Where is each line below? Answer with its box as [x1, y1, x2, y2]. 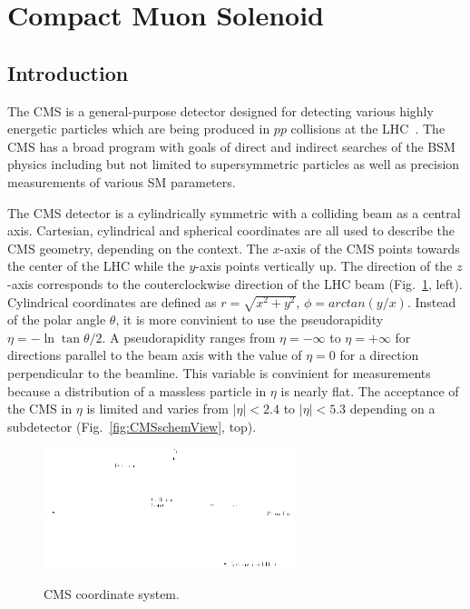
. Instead [406, 292, 456, 311]
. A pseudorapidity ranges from [102, 327, 276, 346]
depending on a [349, 399, 436, 418]
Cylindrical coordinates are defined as [7, 292, 217, 311]
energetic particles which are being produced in [7, 119, 270, 138]
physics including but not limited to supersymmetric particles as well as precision [7, 155, 460, 174]
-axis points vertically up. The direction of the [195, 256, 453, 275]
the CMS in [7, 399, 73, 418]
